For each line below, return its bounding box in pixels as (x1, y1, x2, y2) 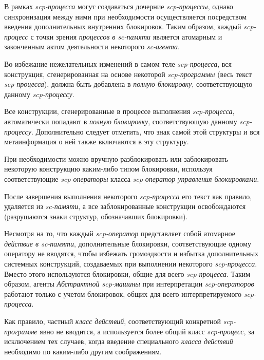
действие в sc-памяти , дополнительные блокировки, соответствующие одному (4, 238, 251, 249)
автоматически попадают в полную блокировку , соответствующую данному (4, 116, 237, 126)
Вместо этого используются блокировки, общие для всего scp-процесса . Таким (4, 268, 251, 279)
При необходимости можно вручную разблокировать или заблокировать (4, 153, 228, 164)
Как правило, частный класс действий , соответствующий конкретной (4, 316, 221, 327)
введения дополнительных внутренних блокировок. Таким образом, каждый (4, 21, 241, 32)
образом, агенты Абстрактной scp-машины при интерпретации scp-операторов (4, 278, 254, 289)
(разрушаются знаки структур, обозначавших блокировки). (4, 211, 188, 221)
